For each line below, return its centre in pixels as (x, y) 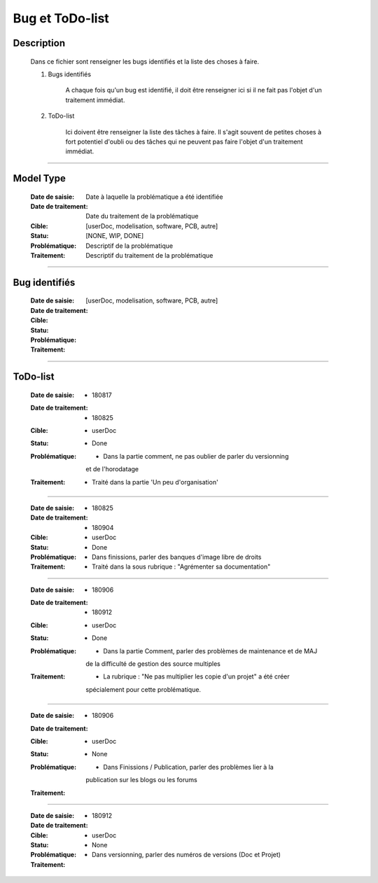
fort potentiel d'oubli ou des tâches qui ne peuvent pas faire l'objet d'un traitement (184, 141)
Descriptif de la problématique (129, 246)
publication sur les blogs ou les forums (141, 780)
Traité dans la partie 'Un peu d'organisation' (155, 482)
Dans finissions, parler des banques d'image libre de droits (177, 557)
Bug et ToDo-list (61, 18)
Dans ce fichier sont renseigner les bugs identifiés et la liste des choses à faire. (145, 61)
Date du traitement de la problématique (142, 216)
